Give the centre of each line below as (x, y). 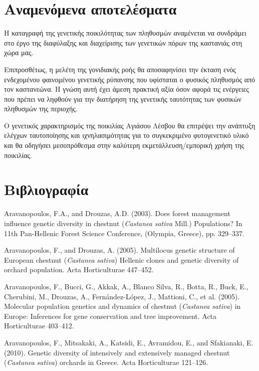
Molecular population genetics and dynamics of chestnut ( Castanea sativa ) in (122, 306)
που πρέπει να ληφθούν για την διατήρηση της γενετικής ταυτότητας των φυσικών (123, 99)
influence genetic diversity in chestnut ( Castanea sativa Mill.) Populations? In (123, 223)
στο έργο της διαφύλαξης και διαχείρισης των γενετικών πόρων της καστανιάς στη (123, 42)
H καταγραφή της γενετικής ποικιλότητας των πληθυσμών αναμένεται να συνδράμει (125, 33)
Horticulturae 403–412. (39, 326)
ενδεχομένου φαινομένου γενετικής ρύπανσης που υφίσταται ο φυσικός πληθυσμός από (130, 79)
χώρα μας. (19, 52)
